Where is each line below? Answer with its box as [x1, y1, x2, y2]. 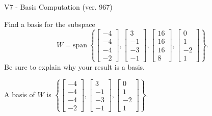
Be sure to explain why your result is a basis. [4, 61, 145, 72]
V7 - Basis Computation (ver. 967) [4, 2, 113, 12]
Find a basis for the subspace [4, 18, 95, 29]
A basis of [4, 89, 35, 100]
